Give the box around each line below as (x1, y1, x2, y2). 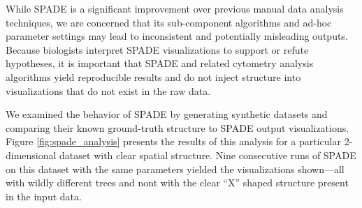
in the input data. (6, 188, 82, 203)
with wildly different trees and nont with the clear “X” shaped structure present (6, 175, 349, 190)
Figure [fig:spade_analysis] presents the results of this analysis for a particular (6, 134, 341, 149)
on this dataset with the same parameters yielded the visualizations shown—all (6, 161, 345, 176)
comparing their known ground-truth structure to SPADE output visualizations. (6, 120, 349, 135)
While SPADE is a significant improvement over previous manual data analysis (6, 1, 344, 15)
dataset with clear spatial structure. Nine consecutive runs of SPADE (59, 147, 356, 162)
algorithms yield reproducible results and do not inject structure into (6, 69, 301, 84)
